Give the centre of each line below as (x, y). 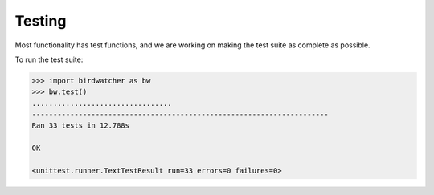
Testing (41, 21)
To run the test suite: (49, 59)
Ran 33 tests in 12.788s (81, 126)
